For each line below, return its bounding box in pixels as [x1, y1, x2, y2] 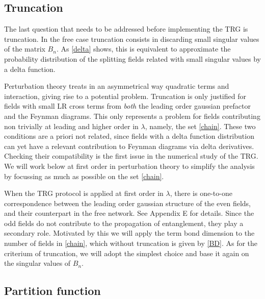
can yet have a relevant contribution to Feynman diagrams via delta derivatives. [4, 140, 254, 151]
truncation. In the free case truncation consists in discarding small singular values [4, 33, 259, 44]
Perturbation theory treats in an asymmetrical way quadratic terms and [4, 81, 229, 91]
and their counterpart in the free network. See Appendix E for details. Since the [4, 208, 254, 218]
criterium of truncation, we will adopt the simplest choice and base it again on [4, 247, 249, 258]
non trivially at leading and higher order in [4, 120, 139, 131]
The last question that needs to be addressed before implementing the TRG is [4, 23, 248, 34]
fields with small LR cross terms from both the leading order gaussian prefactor [4, 101, 251, 111]
